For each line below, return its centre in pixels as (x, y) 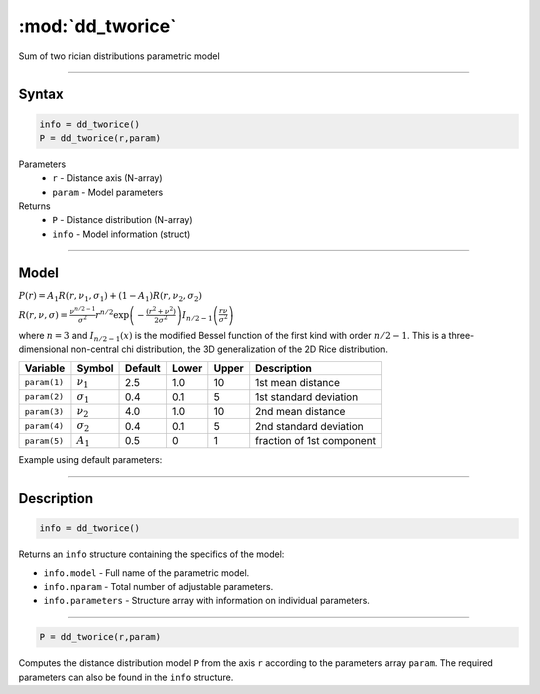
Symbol (95, 368)
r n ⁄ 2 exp (112, 313)
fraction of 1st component (316, 441)
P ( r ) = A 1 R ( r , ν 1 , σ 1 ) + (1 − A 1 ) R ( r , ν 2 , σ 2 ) (110, 297)
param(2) (44, 396)
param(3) (44, 411)
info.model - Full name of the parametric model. (146, 572)
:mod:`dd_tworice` (97, 26)
